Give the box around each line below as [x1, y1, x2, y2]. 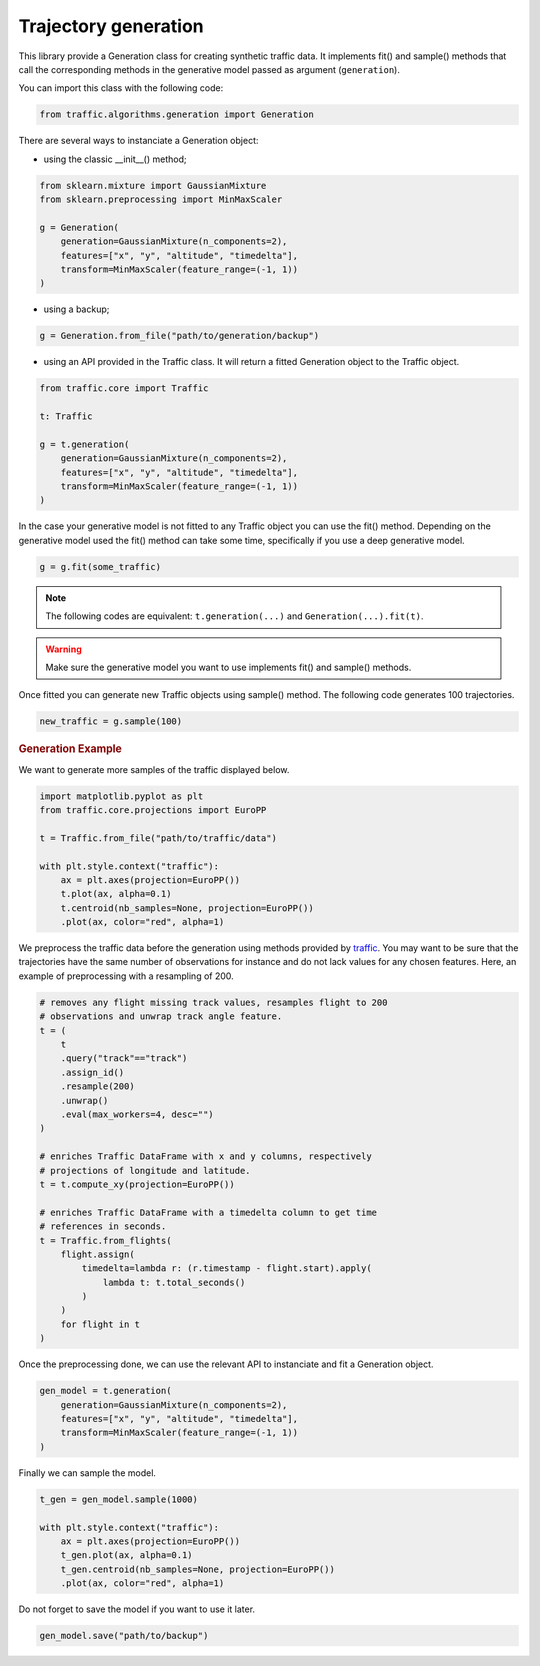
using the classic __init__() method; [43, 153, 187, 165]
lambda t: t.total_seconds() [102, 1276, 246, 1288]
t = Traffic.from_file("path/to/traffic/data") [39, 832, 277, 844]
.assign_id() [60, 1066, 125, 1078]
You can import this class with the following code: [18, 82, 224, 94]
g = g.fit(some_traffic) [39, 561, 162, 572]
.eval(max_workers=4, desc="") [60, 1108, 214, 1120]
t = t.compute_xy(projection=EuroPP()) [39, 1178, 235, 1190]
